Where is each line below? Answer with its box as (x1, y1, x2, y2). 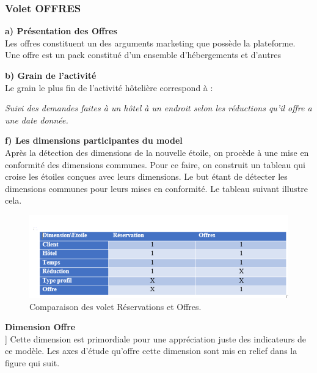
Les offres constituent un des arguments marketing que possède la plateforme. (5, 36, 296, 49)
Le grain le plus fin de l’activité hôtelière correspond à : (5, 81, 213, 94)
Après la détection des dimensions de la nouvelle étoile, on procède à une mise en (5, 146, 309, 158)
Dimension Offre (5, 320, 76, 333)
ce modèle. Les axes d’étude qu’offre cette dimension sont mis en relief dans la (5, 344, 297, 357)
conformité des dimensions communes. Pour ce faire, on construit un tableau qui (5, 158, 305, 171)
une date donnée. (5, 113, 68, 126)
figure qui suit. (5, 356, 60, 369)
